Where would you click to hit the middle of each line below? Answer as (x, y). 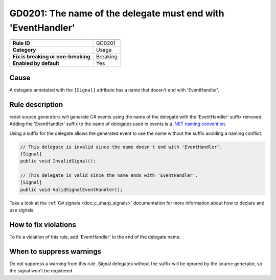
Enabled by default (36, 63)
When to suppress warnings (55, 251)
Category (24, 50)
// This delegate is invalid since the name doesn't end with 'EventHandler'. (121, 147)
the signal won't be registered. (42, 271)
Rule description (36, 104)
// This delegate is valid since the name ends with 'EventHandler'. (109, 176)
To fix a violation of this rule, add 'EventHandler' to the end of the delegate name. (95, 237)
